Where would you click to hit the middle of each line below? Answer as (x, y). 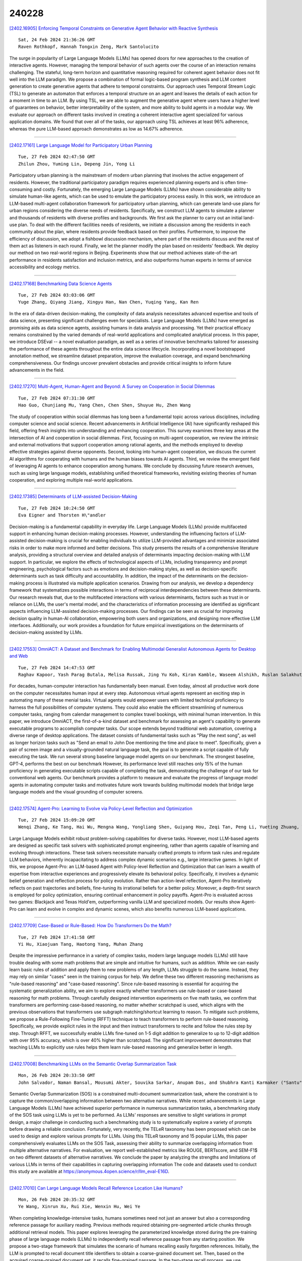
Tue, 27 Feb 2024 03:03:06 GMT (57, 295)
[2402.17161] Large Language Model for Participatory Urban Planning (81, 145)
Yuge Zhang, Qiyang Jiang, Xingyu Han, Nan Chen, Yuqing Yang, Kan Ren (108, 302)
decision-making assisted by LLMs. (46, 633)
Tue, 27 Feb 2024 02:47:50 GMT (57, 157)
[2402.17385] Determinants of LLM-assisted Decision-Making (73, 496)
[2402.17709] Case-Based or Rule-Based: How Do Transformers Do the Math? (90, 926)
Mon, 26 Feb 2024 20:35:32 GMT (57, 1200)
